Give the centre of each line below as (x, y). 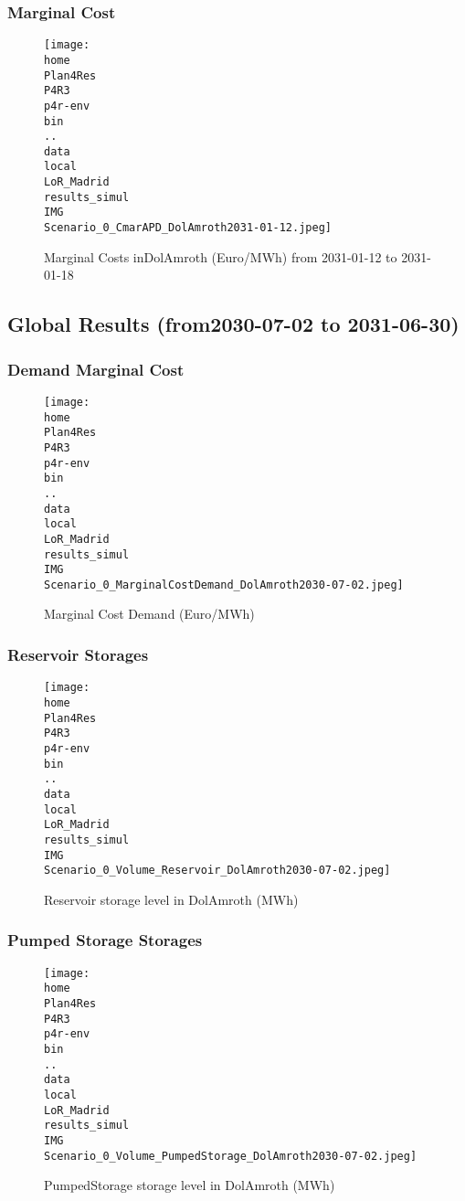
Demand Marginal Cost (96, 369)
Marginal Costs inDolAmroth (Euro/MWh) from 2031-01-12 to (221, 256)
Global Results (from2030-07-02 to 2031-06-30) (233, 324)
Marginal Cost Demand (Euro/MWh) (149, 614)
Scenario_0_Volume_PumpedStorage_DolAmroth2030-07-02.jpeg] (231, 1156)
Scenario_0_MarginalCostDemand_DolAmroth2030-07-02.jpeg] (224, 585)
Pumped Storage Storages (105, 940)
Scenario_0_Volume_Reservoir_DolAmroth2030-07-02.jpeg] (217, 871)
